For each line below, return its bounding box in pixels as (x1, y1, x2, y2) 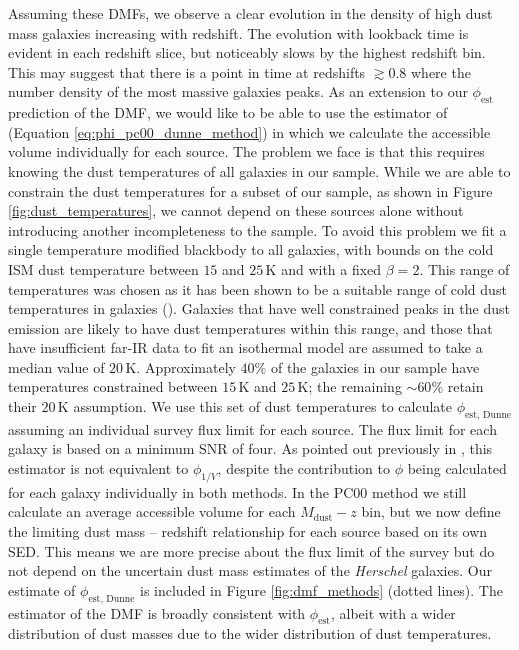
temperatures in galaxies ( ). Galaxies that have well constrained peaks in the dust (8, 298, 510, 319)
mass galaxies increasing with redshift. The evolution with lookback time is (8, 22, 469, 43)
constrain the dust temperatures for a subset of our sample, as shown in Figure (8, 180, 493, 201)
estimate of (8, 579, 76, 600)
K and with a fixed (265, 258, 382, 279)
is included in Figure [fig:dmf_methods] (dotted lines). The (140, 579, 503, 600)
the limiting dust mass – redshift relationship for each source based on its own (8, 521, 488, 542)
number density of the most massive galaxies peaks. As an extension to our (8, 81, 468, 102)
